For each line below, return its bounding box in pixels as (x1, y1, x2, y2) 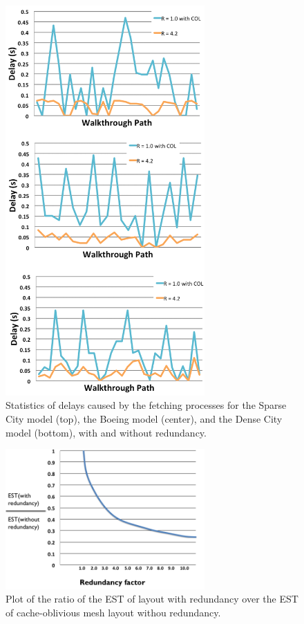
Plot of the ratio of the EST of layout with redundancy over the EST (6, 591, 298, 606)
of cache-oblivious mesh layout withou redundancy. (6, 605, 221, 619)
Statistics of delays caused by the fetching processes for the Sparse (6, 398, 287, 412)
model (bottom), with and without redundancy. (6, 425, 207, 439)
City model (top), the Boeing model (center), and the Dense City (6, 412, 283, 426)
